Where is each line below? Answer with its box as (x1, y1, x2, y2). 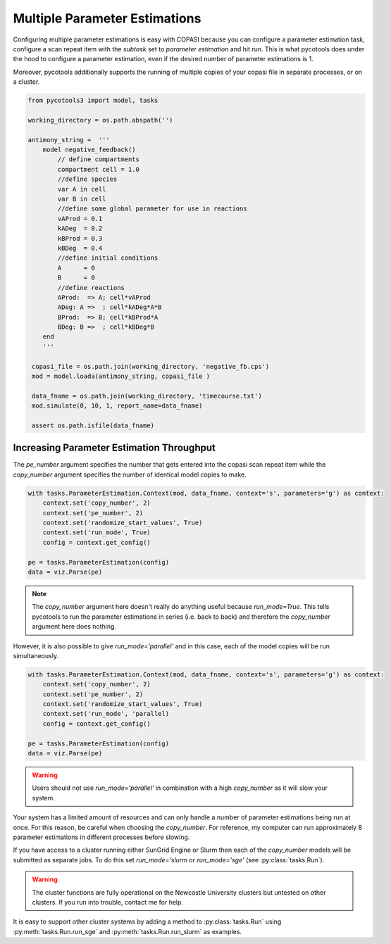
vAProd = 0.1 (57, 215, 103, 222)
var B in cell (57, 195, 106, 203)
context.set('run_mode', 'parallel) (42, 710, 169, 718)
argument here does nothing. (32, 622, 116, 631)
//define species (57, 175, 118, 183)
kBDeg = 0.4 (57, 244, 103, 252)
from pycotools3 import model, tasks (27, 96, 159, 105)
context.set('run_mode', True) (42, 529, 151, 536)
